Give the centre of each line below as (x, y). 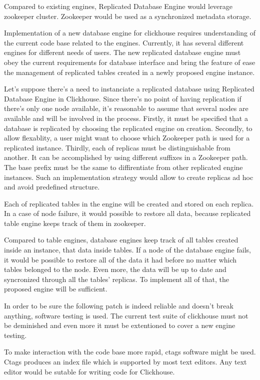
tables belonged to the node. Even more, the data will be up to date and (115, 269)
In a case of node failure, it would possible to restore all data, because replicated (127, 213)
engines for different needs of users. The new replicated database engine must (122, 52)
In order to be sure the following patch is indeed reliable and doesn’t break (119, 306)
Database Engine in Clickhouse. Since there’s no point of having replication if (123, 98)
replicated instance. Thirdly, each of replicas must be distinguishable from (117, 147)
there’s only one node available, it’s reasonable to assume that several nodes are (126, 108)
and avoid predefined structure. (52, 187)
